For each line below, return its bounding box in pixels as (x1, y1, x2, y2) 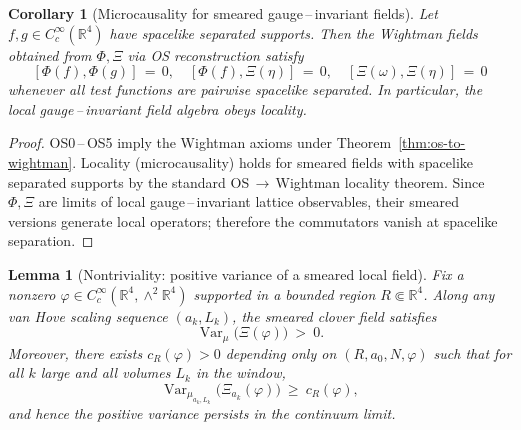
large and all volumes (40, 362, 171, 383)
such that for (433, 342, 512, 363)
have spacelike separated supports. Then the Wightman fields (109, 22, 478, 43)
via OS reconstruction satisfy (127, 44, 304, 65)
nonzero (8, 283, 56, 304)
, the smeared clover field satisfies (232, 305, 437, 326)
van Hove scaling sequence (8, 305, 168, 326)
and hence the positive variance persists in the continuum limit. (8, 403, 396, 424)
